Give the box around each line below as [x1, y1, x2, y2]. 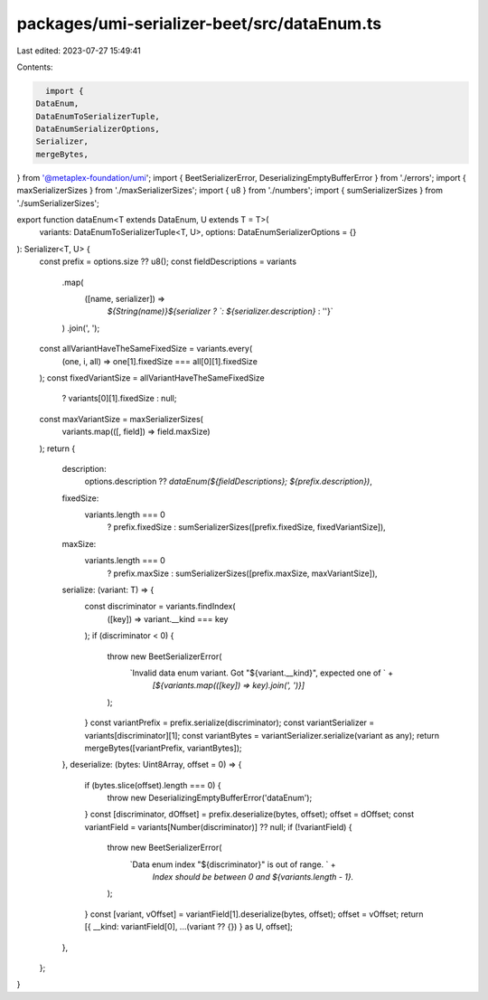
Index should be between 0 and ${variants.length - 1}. [152, 872, 354, 882]
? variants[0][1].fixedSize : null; [61, 393, 177, 404]
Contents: [16, 61, 53, 72]
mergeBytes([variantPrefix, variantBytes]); [84, 742, 242, 753]
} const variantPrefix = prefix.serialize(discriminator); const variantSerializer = [84, 717, 375, 728]
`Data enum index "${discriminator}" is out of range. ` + [129, 859, 336, 870]
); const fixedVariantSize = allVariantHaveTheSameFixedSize [39, 372, 266, 383]
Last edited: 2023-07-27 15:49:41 [16, 45, 142, 56]
